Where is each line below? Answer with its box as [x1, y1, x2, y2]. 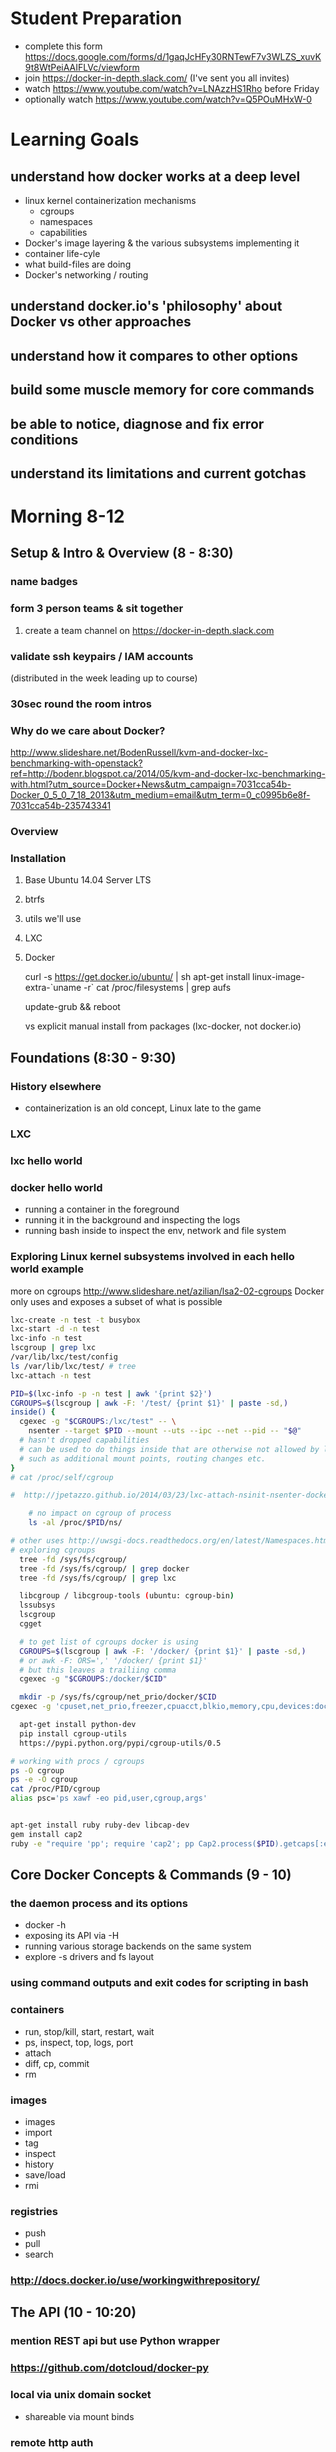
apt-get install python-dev [19, 1720, 137, 1730]
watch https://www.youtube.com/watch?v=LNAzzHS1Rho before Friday [24, 82, 320, 94]
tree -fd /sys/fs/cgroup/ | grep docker [19, 1563, 190, 1574]
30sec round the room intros [10, 697, 152, 711]
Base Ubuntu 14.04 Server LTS [24, 874, 152, 886]
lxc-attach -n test [10, 1370, 92, 1381]
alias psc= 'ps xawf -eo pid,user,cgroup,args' [10, 1793, 208, 1804]
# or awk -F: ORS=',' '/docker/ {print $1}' [19, 1655, 208, 1666]
